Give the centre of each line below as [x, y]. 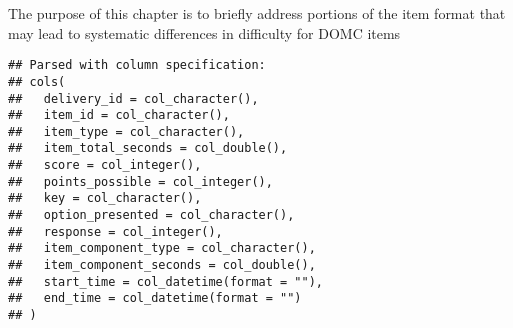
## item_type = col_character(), [126, 131]
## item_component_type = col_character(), [162, 248]
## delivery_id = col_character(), [133, 98]
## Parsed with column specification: [137, 65]
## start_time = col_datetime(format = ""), [165, 281]
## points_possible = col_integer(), [140, 181]
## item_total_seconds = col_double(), [148, 148]
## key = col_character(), [105, 198]
